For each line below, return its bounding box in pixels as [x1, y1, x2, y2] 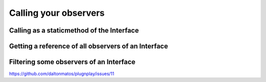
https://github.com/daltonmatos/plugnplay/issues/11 [9, 71, 114, 77]
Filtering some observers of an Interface [9, 58, 135, 66]
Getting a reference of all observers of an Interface [9, 42, 168, 50]
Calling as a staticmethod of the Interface [9, 26, 139, 35]
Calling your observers [9, 7, 105, 18]
